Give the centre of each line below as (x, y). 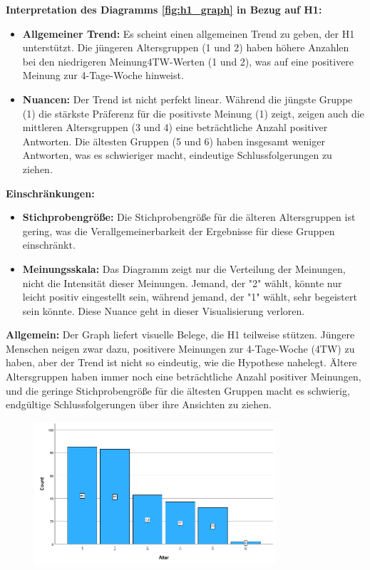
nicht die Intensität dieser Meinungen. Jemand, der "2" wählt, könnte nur (182, 283)
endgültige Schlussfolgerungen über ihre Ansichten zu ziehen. (139, 404)
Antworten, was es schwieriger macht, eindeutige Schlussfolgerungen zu (177, 155)
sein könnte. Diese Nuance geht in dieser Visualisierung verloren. (164, 310)
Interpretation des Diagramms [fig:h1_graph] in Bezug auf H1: (164, 9)
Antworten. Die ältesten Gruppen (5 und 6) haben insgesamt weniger (174, 141)
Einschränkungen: (50, 193)
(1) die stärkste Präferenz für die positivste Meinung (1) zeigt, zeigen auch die (193, 113)
